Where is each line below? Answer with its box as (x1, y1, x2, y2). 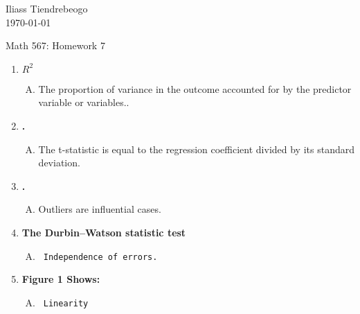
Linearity (43, 298, 89, 308)
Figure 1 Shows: (21, 272, 100, 286)
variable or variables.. (38, 95, 129, 110)
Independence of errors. (43, 252, 158, 262)
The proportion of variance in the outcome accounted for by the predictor (38, 81, 352, 96)
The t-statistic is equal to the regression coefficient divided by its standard (38, 141, 354, 156)
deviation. (38, 155, 80, 170)
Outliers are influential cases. (38, 202, 161, 216)
